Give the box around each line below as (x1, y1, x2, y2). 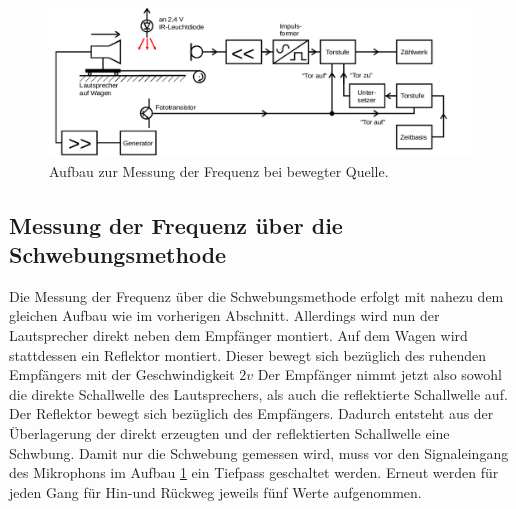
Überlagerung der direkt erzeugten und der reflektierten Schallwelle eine (9, 423, 450, 443)
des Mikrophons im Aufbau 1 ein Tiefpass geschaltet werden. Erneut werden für (9, 462, 499, 483)
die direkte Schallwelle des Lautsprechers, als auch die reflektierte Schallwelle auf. (9, 383, 508, 404)
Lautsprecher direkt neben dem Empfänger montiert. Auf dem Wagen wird (9, 325, 468, 346)
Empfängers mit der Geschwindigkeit (9, 364, 235, 385)
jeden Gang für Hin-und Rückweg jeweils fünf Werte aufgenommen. (9, 481, 422, 502)
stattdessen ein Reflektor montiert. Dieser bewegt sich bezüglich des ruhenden (9, 344, 486, 365)
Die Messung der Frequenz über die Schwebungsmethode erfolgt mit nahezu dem (9, 285, 504, 306)
